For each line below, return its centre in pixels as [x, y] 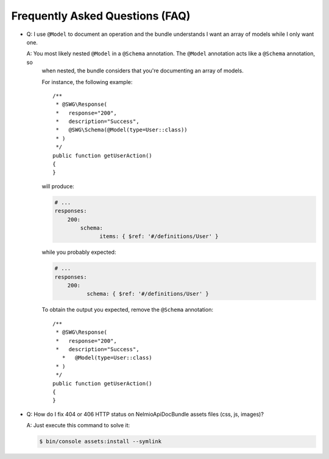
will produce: [58, 186]
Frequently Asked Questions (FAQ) [101, 16]
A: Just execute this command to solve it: [78, 426]
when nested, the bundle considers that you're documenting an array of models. [143, 71]
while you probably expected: [79, 252]
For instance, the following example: [87, 82]
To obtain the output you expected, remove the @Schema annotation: [127, 310]
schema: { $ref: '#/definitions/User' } [148, 294]
